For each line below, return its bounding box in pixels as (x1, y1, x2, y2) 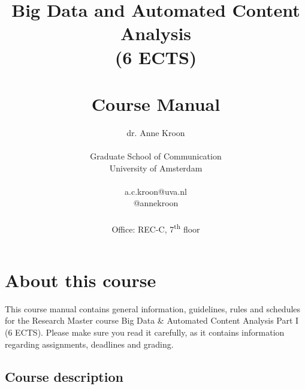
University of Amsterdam (109, 161, 203, 174)
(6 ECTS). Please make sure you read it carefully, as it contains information (5, 326, 285, 338)
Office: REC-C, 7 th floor (111, 221, 200, 235)
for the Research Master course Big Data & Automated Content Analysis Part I (5, 314, 299, 327)
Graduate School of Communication (90, 150, 222, 162)
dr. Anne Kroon (126, 126, 185, 138)
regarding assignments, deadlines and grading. (5, 337, 174, 350)
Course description (5, 367, 123, 385)
